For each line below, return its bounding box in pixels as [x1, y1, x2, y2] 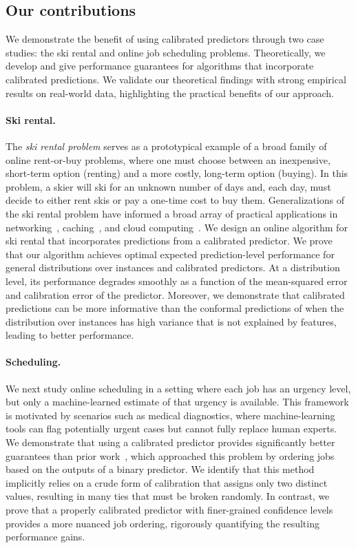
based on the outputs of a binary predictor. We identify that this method [6, 462, 315, 476]
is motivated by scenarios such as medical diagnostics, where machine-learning [6, 408, 335, 422]
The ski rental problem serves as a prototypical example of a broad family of [6, 138, 327, 153]
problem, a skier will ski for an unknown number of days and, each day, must [6, 179, 331, 193]
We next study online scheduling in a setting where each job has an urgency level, [6, 381, 351, 395]
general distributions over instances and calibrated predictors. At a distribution [6, 260, 340, 275]
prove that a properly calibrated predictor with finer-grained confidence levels [6, 503, 333, 517]
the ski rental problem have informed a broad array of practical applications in [6, 206, 338, 220]
